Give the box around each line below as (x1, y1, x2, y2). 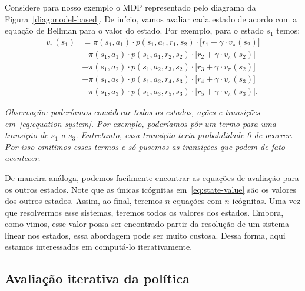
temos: (276, 24, 300, 36)
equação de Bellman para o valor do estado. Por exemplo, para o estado (5, 24, 264, 36)
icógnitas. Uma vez (232, 195, 301, 207)
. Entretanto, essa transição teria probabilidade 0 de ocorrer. (75, 129, 293, 141)
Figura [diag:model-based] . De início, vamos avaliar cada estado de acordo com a (5, 12, 297, 25)
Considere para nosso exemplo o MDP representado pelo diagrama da (5, 1, 256, 13)
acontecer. (5, 152, 41, 164)
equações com (173, 195, 222, 207)
